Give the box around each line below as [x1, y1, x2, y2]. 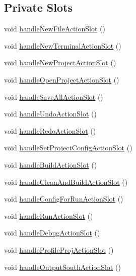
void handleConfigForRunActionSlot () [4, 193, 123, 204]
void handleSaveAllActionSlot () [4, 91, 103, 102]
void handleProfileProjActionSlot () [4, 244, 114, 255]
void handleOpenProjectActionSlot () [4, 74, 119, 85]
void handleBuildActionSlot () [4, 159, 97, 170]
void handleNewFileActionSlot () [4, 23, 105, 34]
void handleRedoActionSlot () [4, 125, 96, 136]
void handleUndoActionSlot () [4, 108, 97, 119]
